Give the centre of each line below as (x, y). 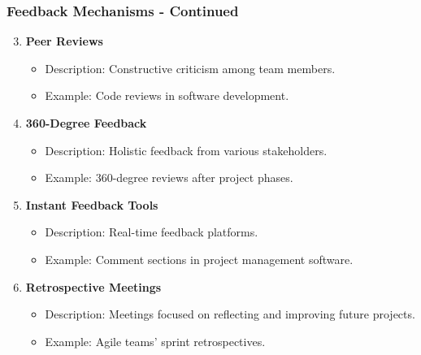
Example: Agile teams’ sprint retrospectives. (155, 341)
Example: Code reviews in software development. (167, 95)
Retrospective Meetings (93, 286)
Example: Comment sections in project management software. (199, 259)
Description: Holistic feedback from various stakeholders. (186, 150)
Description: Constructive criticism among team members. (190, 68)
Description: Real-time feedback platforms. (152, 232)
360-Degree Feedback (86, 123)
